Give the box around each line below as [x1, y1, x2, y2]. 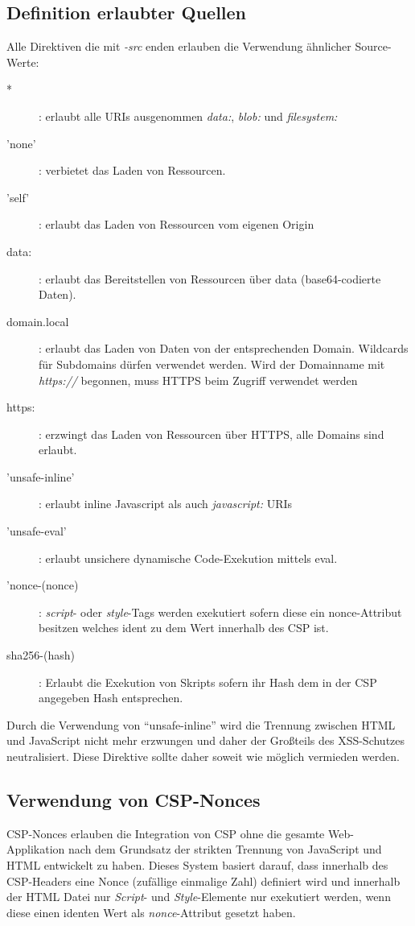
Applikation [6, 841, 65, 858]
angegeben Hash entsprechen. [39, 689, 183, 706]
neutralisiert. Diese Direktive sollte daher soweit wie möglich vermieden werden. [6, 748, 400, 765]
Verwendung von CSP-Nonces [6, 788, 261, 812]
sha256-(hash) [6, 647, 75, 663]
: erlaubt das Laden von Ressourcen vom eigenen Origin [39, 216, 314, 233]
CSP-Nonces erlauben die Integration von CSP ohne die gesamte [6, 825, 325, 841]
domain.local [6, 312, 69, 329]
